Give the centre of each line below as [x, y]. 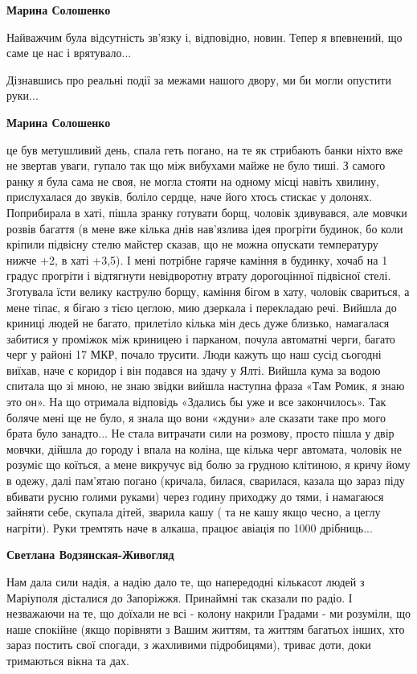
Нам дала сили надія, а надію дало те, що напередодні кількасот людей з [186, 582]
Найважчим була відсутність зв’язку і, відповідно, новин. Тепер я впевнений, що [204, 37]
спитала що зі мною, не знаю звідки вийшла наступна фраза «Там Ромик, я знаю [206, 386]
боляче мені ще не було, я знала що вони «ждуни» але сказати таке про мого [196, 417]
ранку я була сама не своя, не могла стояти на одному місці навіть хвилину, [193, 181]
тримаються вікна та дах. [68, 660]
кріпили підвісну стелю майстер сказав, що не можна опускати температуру [192, 244]
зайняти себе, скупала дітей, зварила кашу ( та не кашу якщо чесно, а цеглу [194, 512]
